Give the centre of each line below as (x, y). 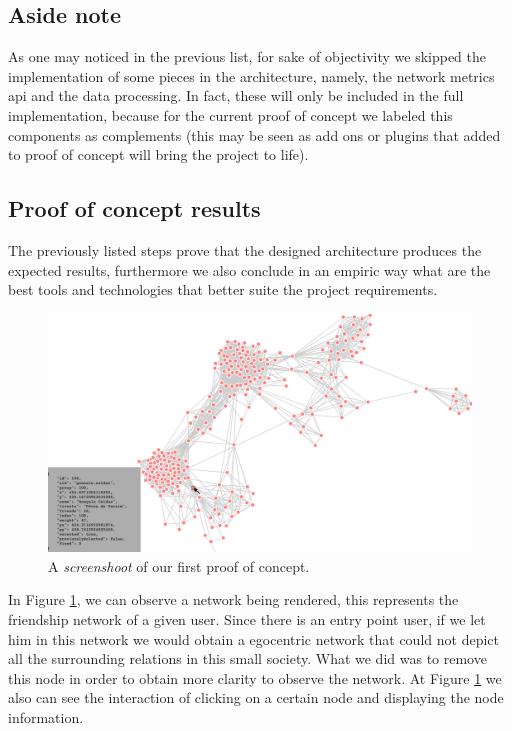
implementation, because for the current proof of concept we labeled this (230, 114)
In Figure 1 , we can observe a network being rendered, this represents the (233, 599)
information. (46, 717)
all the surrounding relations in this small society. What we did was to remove (247, 658)
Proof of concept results (134, 208)
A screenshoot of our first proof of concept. (179, 565)
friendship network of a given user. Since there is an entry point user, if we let (247, 619)
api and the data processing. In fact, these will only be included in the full (236, 95)
